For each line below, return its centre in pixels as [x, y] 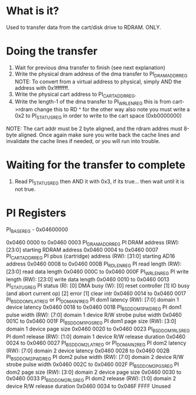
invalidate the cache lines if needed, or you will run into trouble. [83, 141]
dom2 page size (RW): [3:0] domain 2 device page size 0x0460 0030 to [94, 372]
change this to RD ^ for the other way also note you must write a [112, 109]
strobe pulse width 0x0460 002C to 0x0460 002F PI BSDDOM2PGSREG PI [93, 365]
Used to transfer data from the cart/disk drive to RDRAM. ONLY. [84, 27]
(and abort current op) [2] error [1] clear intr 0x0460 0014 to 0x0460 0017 [96, 293]
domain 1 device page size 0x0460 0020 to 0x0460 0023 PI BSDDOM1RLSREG [98, 329]
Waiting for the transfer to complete [96, 165]
